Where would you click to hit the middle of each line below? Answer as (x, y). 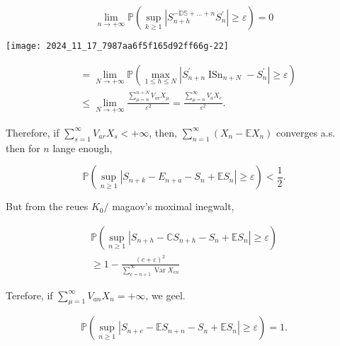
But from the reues (47, 206)
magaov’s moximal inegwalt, (173, 206)
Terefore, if (29, 295)
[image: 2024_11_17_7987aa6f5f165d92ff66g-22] (117, 46)
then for (23, 148)
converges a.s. (306, 132)
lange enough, (83, 148)
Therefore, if (33, 132)
